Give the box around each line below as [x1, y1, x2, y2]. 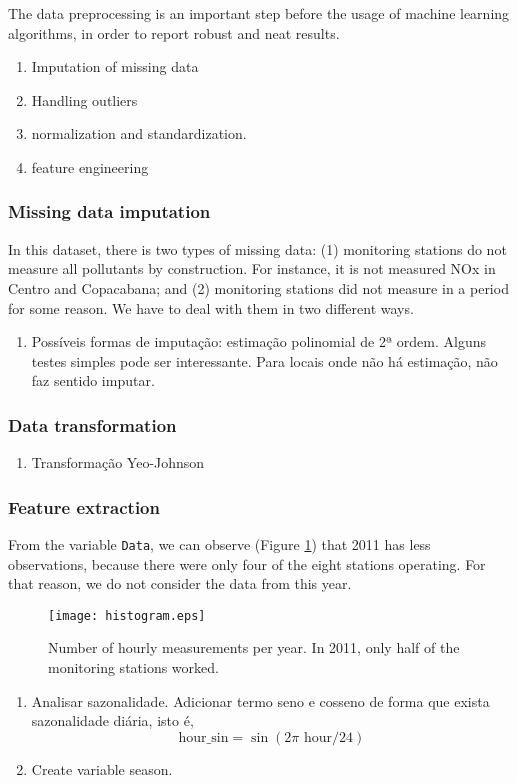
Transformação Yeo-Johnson [31, 452, 205, 473]
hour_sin [178, 730, 229, 745]
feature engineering [31, 156, 149, 177]
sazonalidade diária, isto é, [31, 710, 194, 731]
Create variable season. [31, 758, 173, 779]
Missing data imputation [8, 199, 211, 224]
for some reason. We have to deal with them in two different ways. [8, 297, 414, 318]
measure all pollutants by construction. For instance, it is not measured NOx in [8, 258, 496, 279]
